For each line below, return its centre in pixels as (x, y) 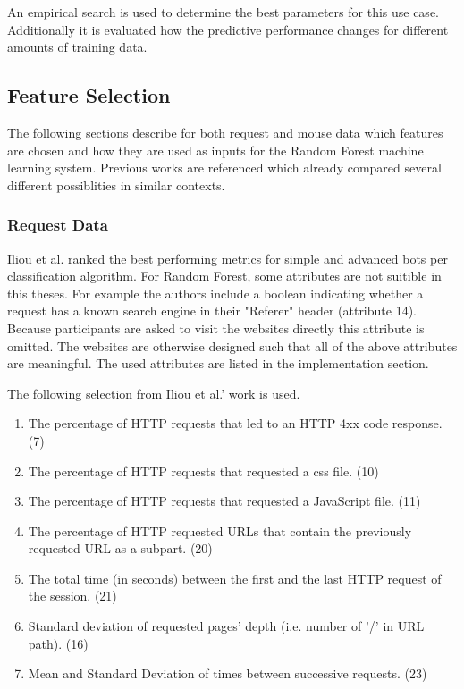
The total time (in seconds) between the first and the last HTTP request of (235, 578)
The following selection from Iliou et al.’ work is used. (154, 393)
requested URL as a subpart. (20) (120, 548)
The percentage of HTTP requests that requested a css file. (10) (203, 471)
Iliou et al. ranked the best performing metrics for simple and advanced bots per (228, 258)
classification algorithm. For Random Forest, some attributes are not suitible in (224, 276)
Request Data (58, 225)
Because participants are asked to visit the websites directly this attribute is (216, 328)
